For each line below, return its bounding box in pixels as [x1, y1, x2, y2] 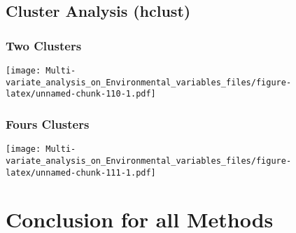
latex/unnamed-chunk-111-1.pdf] [6, 167, 156, 178]
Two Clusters [6, 36, 82, 54]
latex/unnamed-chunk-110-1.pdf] [6, 89, 156, 99]
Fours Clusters [6, 115, 90, 132]
